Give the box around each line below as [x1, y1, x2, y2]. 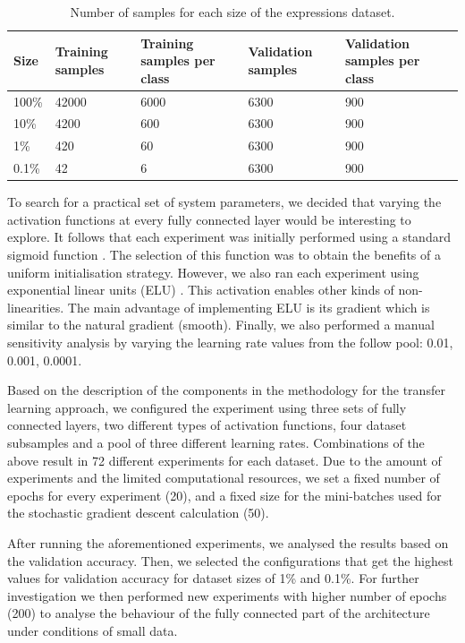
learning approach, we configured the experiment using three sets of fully [7, 398, 407, 416]
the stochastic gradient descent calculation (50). [7, 503, 269, 522]
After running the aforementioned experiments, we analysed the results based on [7, 533, 449, 552]
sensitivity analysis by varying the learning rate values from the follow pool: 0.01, [7, 333, 453, 351]
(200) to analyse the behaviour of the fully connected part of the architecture [7, 604, 430, 622]
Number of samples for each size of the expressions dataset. [70, 3, 395, 21]
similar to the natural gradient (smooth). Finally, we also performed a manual [7, 315, 435, 334]
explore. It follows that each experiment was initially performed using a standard [7, 227, 451, 246]
